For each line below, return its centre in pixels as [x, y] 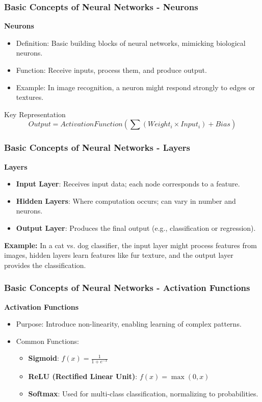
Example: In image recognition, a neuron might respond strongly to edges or [136, 87]
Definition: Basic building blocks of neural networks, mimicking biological [131, 43]
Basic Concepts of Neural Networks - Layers [97, 148]
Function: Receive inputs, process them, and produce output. [111, 70]
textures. [30, 97]
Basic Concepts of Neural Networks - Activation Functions [127, 288]
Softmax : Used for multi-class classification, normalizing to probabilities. [143, 393]
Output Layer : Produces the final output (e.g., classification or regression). [136, 227]
